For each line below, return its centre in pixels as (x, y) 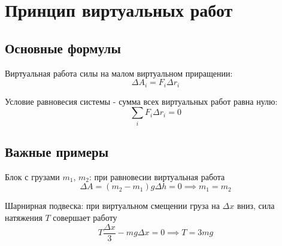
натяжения (24, 217)
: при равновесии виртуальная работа (157, 176)
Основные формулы (63, 48)
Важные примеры (57, 151)
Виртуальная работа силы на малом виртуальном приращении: (119, 73)
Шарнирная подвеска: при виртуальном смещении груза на (112, 206)
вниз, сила (256, 206)
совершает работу (85, 217)
